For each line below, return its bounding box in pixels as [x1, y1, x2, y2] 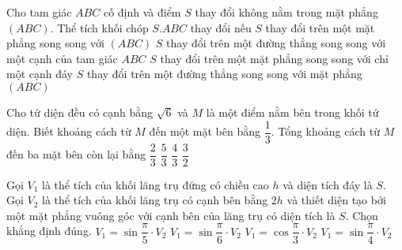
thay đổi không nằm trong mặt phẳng [195, 4, 378, 20]
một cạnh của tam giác [6, 50, 118, 66]
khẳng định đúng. [6, 222, 92, 239]
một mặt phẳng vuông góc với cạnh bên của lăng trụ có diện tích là [6, 207, 336, 223]
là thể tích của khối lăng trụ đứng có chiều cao [42, 176, 269, 192]
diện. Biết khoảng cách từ [6, 123, 131, 140]
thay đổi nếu [190, 19, 252, 35]
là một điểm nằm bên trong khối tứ [206, 103, 379, 120]
